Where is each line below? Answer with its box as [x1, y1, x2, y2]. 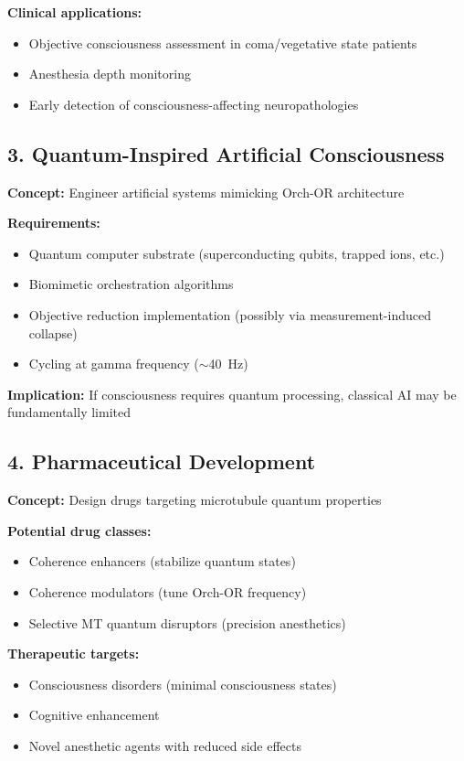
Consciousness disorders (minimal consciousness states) [28, 674, 337, 693]
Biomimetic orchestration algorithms [28, 274, 234, 294]
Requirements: [7, 213, 100, 232]
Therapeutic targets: [7, 644, 140, 663]
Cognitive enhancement [28, 705, 160, 724]
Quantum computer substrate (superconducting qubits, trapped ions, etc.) [28, 243, 445, 263]
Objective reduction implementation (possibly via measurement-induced [28, 305, 431, 324]
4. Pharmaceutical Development [7, 447, 316, 476]
